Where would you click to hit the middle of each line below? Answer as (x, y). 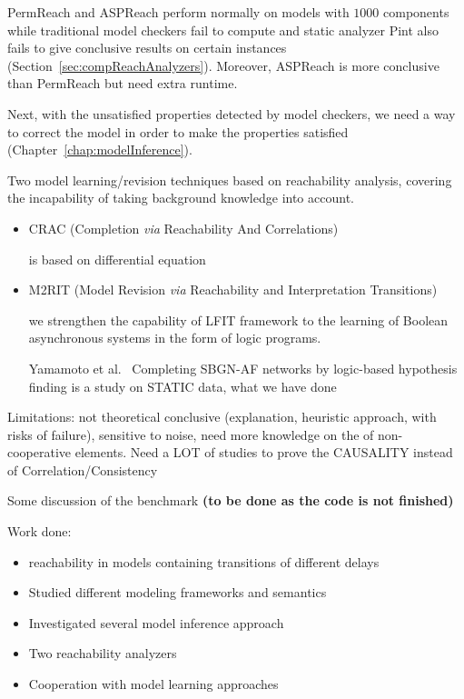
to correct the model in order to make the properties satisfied (178, 131)
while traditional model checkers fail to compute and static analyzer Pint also (223, 30)
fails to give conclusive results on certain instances (147, 48)
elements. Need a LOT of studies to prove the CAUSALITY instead (264, 452)
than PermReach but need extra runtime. (123, 83)
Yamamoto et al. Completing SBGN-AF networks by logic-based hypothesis (243, 368)
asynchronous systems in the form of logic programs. (175, 338)
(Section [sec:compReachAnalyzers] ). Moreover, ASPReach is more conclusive (223, 65)
